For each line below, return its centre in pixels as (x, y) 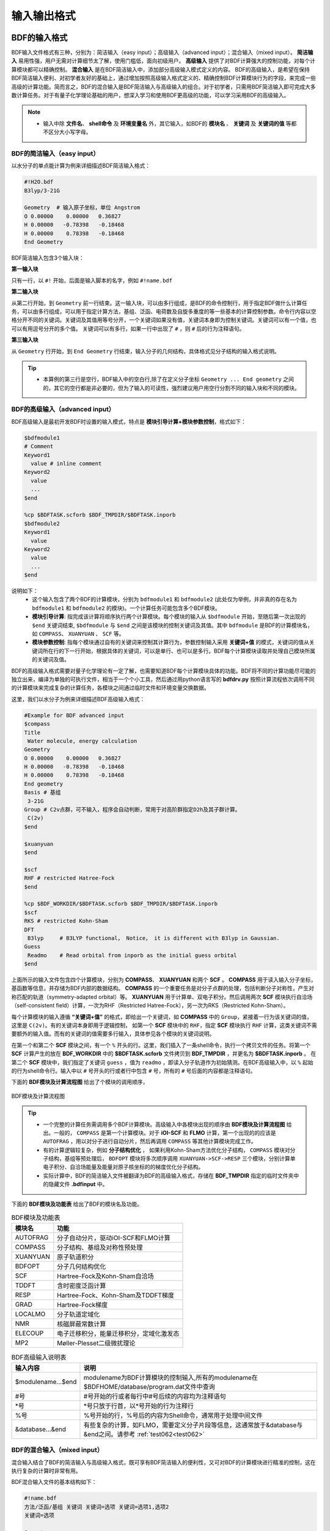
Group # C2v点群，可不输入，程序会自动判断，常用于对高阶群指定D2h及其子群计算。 (132, 810)
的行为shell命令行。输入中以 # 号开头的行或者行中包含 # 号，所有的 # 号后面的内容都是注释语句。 (134, 1070)
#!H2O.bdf (39, 182)
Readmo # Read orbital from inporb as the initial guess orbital (132, 955)
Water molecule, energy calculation (82, 741)
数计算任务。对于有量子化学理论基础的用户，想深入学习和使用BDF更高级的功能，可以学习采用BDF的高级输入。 (150, 96)
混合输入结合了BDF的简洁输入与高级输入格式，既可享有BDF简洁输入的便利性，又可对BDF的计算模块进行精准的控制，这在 (163, 1462)
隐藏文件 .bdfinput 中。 (78, 1184)
